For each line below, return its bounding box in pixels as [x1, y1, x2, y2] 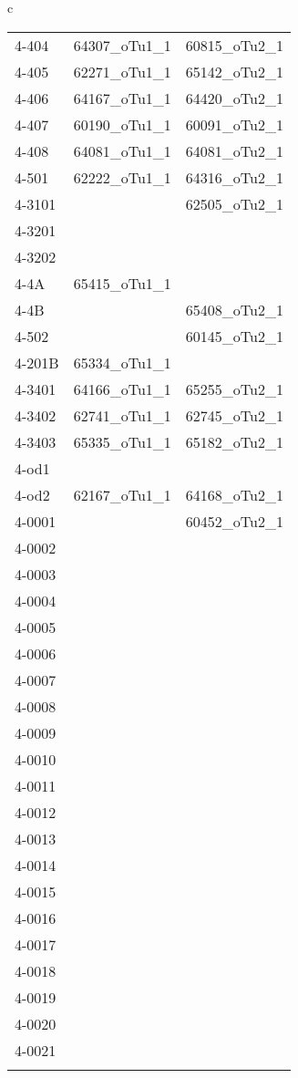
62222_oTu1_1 [73, 166, 171, 188]
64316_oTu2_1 [185, 166, 283, 188]
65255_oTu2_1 [185, 378, 283, 399]
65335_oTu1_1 [73, 430, 171, 452]
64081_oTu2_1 [185, 140, 283, 161]
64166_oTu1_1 [73, 378, 171, 399]
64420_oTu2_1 [185, 87, 283, 109]
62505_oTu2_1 [185, 192, 283, 214]
